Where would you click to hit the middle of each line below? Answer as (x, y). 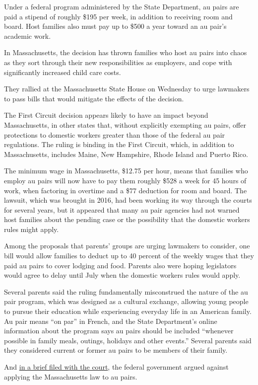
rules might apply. (32, 229)
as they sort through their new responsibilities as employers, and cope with (118, 62)
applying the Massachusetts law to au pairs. (71, 376)
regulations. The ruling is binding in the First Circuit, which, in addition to (119, 144)
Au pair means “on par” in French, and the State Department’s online (111, 321)
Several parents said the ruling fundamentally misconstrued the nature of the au (126, 291)
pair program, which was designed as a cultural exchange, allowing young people (126, 301)
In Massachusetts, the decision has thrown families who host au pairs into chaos (126, 52)
